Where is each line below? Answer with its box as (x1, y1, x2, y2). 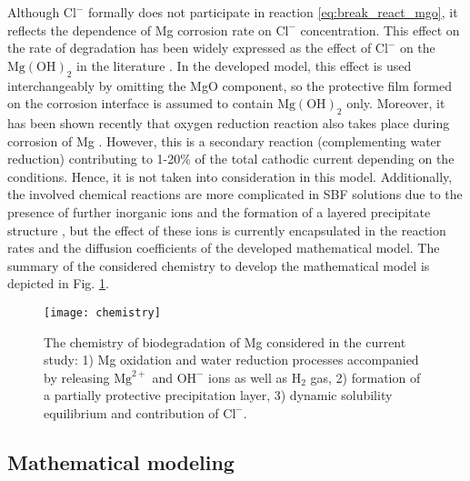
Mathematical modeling (7, 447, 235, 476)
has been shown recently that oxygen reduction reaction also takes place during (7, 113, 450, 132)
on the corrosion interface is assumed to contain (7, 94, 274, 113)
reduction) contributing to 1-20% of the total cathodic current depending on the (7, 149, 455, 168)
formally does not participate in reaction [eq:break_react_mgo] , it (87, 3, 458, 21)
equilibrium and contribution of (44, 403, 219, 422)
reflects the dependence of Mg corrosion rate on (7, 20, 272, 39)
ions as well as (208, 367, 288, 386)
